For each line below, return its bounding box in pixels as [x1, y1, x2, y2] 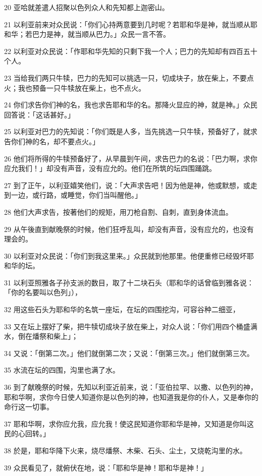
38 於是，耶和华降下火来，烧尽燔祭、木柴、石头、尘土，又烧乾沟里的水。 [4, 445, 247, 455]
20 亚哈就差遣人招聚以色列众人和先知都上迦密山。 [4, 2, 169, 12]
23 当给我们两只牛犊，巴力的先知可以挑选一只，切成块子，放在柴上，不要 [4, 72, 247, 83]
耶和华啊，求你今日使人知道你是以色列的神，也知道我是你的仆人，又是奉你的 [4, 391, 258, 402]
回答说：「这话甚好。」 [4, 109, 75, 120]
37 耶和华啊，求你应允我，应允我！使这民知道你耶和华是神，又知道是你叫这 [4, 418, 254, 429]
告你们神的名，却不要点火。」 [4, 136, 99, 146]
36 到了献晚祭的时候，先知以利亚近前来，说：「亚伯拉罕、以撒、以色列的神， [4, 382, 257, 392]
